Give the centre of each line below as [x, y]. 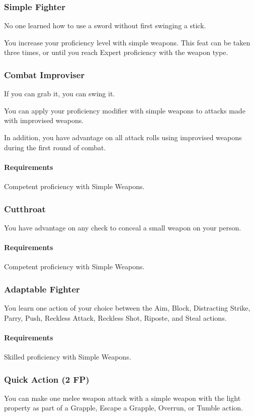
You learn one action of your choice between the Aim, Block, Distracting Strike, [127, 308]
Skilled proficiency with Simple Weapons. [68, 356]
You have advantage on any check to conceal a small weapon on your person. [123, 227]
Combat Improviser [45, 74]
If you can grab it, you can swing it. [60, 94]
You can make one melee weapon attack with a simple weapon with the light [122, 398]
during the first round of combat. [55, 147]
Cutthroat [25, 209]
